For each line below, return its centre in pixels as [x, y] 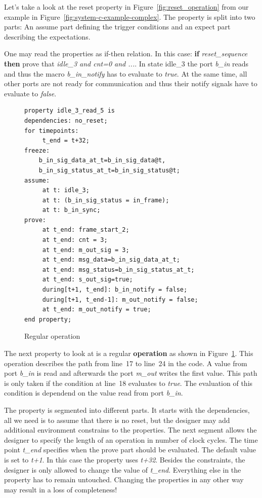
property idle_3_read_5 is [70, 111]
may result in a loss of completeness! [61, 489]
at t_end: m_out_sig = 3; [86, 250]
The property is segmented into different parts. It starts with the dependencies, [127, 410]
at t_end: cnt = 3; [75, 240]
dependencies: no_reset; [66, 120]
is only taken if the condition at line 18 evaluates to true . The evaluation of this [128, 383]
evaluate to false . [30, 93]
